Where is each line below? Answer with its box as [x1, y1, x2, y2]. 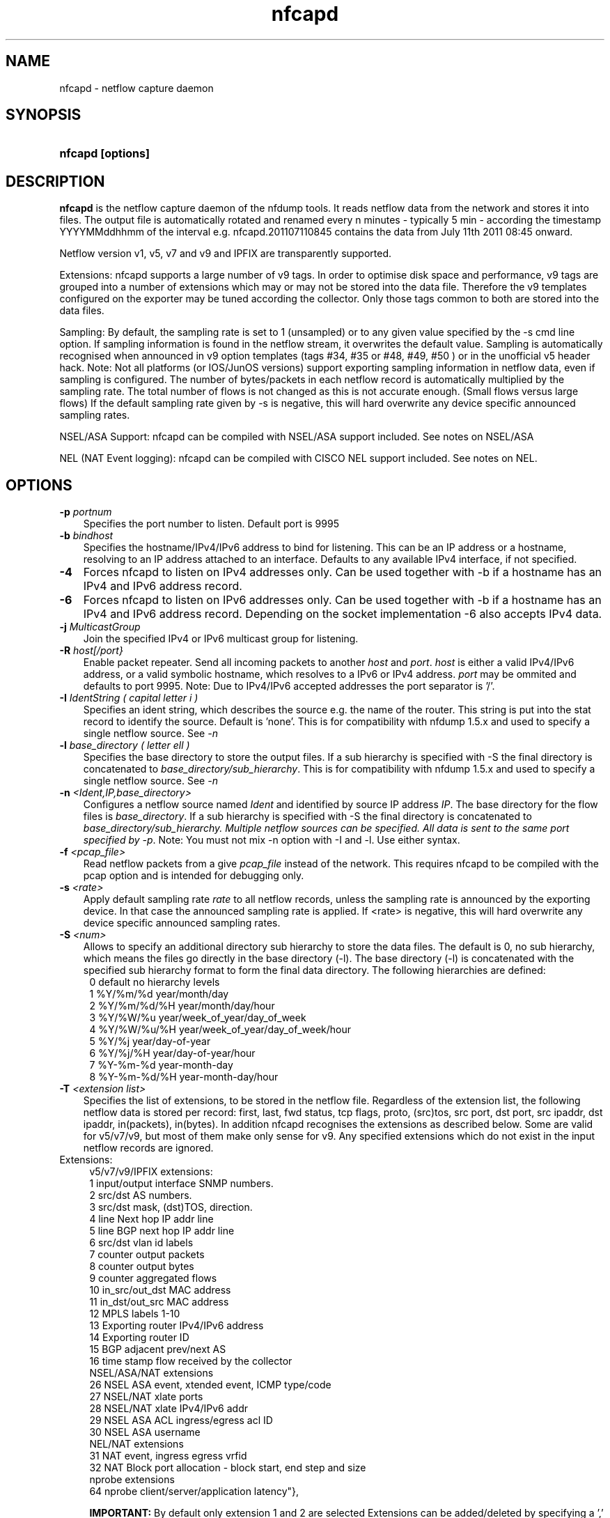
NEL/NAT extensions [89, 1438, 184, 1450]
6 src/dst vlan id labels [89, 1237, 194, 1249]
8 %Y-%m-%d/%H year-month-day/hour [89, 1071, 279, 1083]
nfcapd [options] [59, 146, 150, 161]
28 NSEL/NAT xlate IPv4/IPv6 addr [89, 1402, 248, 1415]
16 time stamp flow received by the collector [89, 1355, 292, 1368]
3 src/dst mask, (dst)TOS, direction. [89, 1201, 253, 1214]
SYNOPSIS [6, 106, 81, 124]
